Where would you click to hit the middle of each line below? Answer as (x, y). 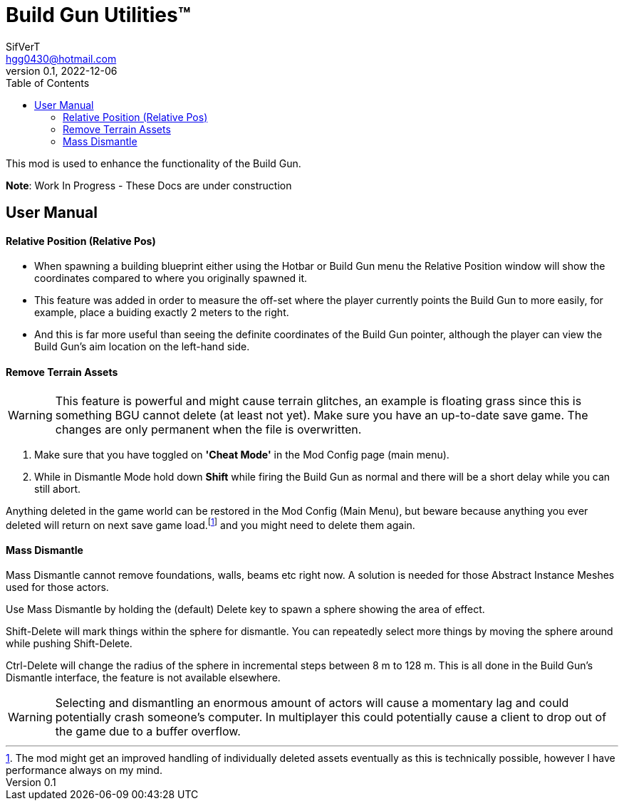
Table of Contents (48, 83)
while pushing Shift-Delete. (69, 644)
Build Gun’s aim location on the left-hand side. (142, 347)
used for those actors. (57, 587)
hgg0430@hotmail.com (61, 58)
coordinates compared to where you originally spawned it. (171, 278)
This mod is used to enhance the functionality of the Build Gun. (154, 163)
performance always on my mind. (84, 770)
